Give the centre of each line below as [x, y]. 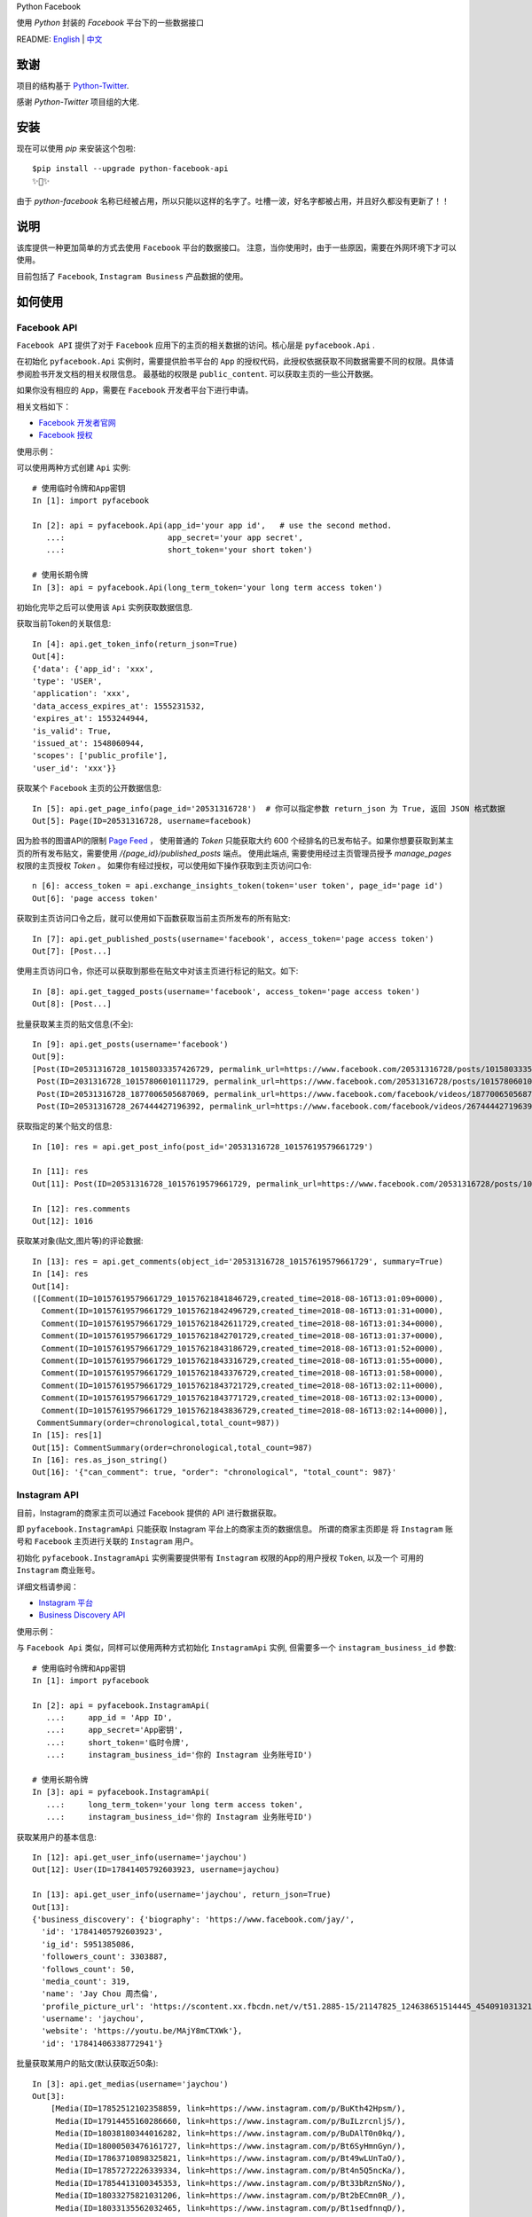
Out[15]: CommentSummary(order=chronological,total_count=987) [172, 1447]
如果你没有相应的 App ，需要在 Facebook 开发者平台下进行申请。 [135, 390]
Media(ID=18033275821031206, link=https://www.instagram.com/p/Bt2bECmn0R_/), [231, 2196]
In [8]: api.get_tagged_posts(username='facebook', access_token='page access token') [226, 991]
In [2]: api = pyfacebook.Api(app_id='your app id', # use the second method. [212, 525]
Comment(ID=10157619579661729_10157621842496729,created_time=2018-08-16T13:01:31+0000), [242, 1311]
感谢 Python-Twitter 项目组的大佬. [78, 102]
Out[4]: [49, 657]
